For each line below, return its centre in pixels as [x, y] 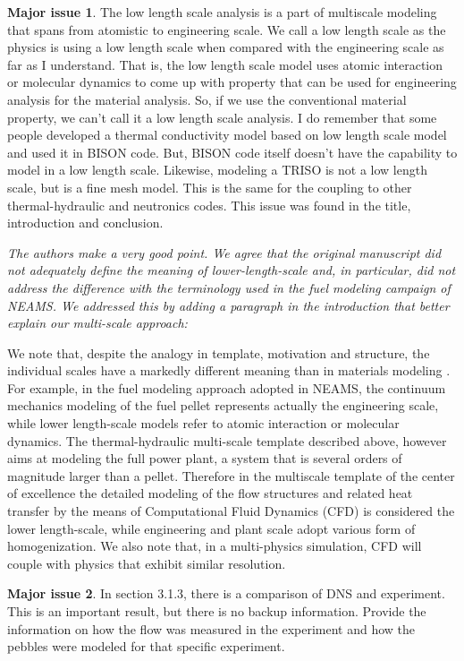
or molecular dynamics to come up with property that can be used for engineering [232, 82]
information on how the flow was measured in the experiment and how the [211, 628]
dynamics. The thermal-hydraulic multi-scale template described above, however [227, 440]
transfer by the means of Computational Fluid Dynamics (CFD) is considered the [231, 511]
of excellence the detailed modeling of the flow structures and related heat [210, 493]
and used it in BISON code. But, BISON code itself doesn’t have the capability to [232, 152]
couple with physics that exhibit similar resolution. [147, 563]
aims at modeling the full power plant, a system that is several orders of [205, 458]
